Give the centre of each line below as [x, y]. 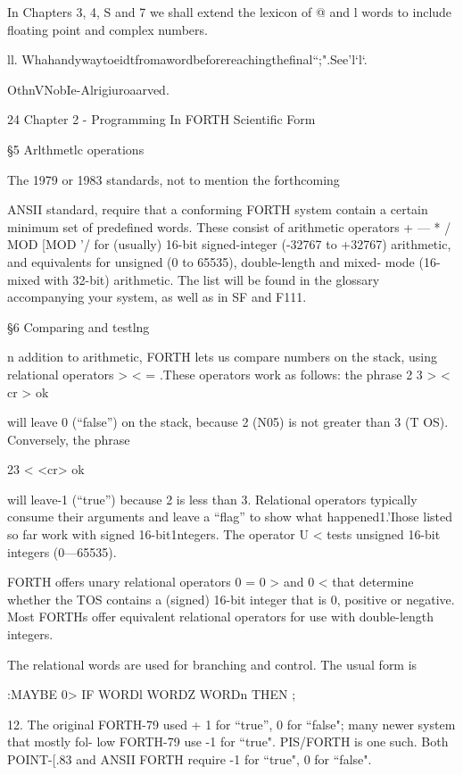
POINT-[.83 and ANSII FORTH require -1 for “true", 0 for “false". [190, 759]
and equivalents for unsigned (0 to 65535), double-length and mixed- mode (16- [224, 261]
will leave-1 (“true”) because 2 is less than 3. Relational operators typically [212, 499]
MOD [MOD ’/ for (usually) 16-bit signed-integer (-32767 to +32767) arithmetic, [229, 244]
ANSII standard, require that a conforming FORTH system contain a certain [218, 209]
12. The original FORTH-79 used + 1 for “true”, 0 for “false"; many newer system [231, 724]
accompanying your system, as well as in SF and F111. [157, 297]
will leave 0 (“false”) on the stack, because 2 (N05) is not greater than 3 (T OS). [228, 422]
